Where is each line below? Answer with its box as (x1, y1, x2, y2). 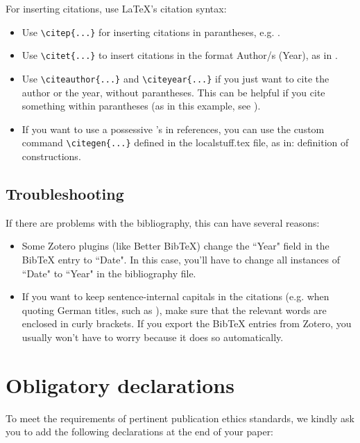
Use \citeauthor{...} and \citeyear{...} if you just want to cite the (22, 71, 329, 85)
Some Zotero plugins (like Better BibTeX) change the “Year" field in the (22, 238, 329, 253)
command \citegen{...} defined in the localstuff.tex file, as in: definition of (22, 135, 349, 150)
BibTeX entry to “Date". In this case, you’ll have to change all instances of (22, 252, 341, 266)
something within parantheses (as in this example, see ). (22, 98, 261, 113)
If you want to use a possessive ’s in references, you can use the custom (22, 121, 325, 136)
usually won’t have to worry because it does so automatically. (22, 329, 284, 344)
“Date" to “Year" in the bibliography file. (22, 266, 196, 280)
